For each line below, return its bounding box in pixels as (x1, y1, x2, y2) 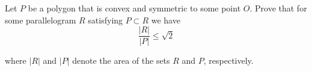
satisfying (88, 13, 123, 26)
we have (151, 13, 180, 26)
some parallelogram (5, 13, 76, 26)
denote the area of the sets (72, 54, 170, 67)
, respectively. (203, 54, 254, 67)
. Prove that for (249, 2, 307, 14)
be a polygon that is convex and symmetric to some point (28, 2, 241, 14)
